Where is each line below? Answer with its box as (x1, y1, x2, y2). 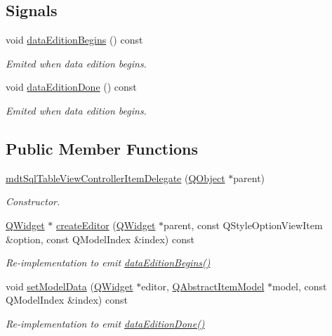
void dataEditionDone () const (6, 79, 137, 94)
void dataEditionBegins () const (6, 32, 143, 47)
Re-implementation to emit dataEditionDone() (6, 316, 205, 330)
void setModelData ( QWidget (6, 278, 133, 293)
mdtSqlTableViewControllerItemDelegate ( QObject (6, 170, 225, 185)
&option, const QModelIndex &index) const (6, 231, 194, 246)
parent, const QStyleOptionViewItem (164, 217, 323, 232)
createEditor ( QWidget (55, 217, 156, 232)
